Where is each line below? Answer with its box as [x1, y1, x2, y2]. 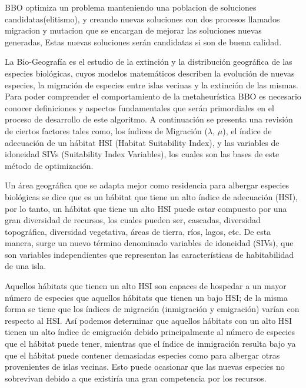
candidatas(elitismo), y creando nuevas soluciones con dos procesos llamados [5, 12, 280, 25]
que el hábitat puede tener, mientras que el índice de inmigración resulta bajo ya [5, 337, 296, 350]
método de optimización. [5, 159, 94, 171]
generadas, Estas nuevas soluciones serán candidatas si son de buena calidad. [5, 35, 282, 48]
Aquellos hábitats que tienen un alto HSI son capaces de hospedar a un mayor [5, 280, 287, 292]
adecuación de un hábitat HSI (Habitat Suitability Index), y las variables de [5, 136, 280, 148]
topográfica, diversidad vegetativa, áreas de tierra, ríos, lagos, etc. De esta [5, 225, 271, 237]
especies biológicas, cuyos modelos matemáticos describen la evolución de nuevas [5, 67, 295, 79]
